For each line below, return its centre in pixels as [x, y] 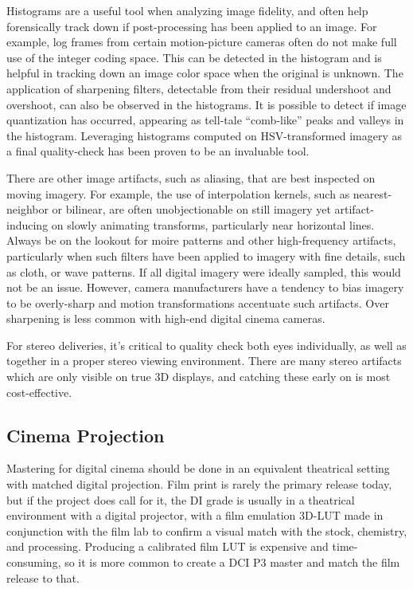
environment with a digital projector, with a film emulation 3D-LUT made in [195, 515]
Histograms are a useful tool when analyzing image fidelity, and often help [187, 10]
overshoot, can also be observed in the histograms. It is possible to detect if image [206, 104]
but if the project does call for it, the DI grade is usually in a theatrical [181, 499]
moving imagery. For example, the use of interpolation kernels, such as [178, 193]
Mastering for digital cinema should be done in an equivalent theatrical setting [198, 468]
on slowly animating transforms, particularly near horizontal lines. [213, 224]
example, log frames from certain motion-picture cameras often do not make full [202, 42]
